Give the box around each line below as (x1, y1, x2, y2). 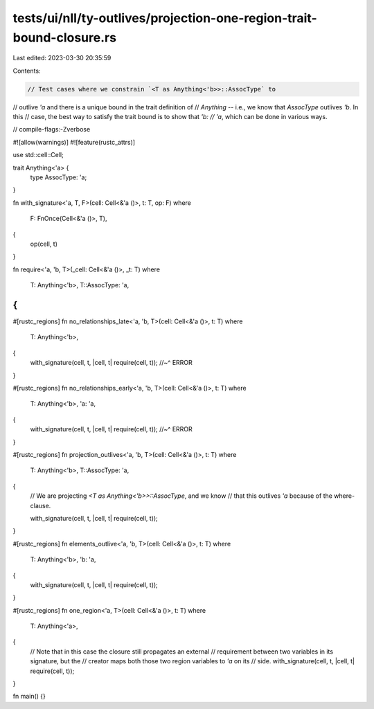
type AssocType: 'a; (30, 173, 87, 181)
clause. (30, 501, 51, 510)
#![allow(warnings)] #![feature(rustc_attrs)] (12, 138, 135, 146)
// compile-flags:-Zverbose (12, 125, 91, 134)
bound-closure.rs (12, 30, 117, 45)
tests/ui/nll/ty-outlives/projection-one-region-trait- (12, 10, 318, 26)
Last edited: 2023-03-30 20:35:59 (12, 54, 112, 62)
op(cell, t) (30, 240, 58, 248)
